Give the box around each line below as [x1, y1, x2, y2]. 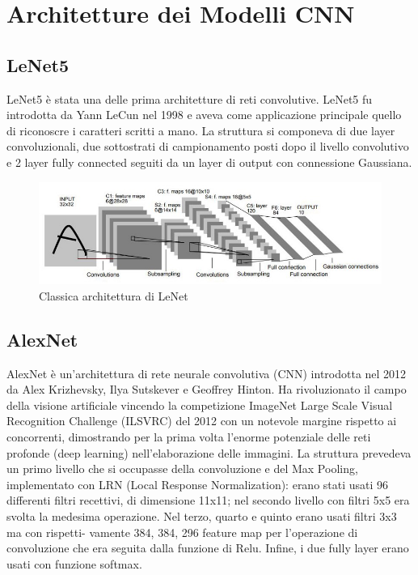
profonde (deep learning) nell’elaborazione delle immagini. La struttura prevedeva [6, 444, 412, 461]
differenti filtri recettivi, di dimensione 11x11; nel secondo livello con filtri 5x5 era [6, 492, 410, 509]
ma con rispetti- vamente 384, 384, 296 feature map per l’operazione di [6, 523, 358, 540]
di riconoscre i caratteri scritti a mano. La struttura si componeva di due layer [6, 121, 395, 138]
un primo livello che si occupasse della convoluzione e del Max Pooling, [6, 460, 358, 477]
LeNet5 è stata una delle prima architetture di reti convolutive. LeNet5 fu [6, 90, 373, 107]
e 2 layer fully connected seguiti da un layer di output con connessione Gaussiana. [6, 153, 412, 170]
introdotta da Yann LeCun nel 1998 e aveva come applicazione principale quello [6, 106, 402, 123]
